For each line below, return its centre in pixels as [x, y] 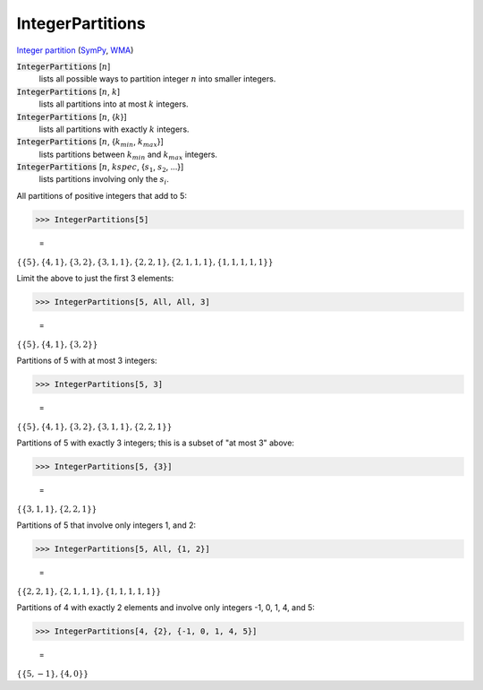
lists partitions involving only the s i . [104, 181]
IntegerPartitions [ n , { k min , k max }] [90, 143]
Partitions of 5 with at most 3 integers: [87, 360]
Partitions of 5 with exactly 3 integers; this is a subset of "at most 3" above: [156, 443]
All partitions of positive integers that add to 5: [102, 195]
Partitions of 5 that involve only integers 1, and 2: [106, 525]
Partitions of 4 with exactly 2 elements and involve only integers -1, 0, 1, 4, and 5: [165, 607]
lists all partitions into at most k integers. [114, 104]
